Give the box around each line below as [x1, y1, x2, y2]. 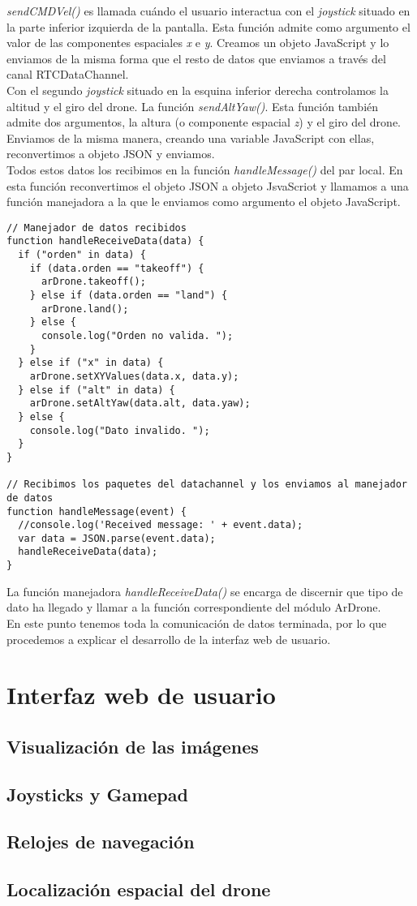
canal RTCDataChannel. [6, 66, 129, 83]
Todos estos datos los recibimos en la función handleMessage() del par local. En [6, 161, 403, 178]
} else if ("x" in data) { [18, 357, 164, 369]
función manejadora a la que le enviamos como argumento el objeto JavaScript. [6, 193, 401, 210]
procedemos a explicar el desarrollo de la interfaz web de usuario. [6, 630, 331, 647]
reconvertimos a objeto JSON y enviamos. [6, 145, 215, 162]
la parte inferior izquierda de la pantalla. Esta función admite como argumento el [6, 18, 411, 35]
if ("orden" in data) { [18, 249, 146, 261]
